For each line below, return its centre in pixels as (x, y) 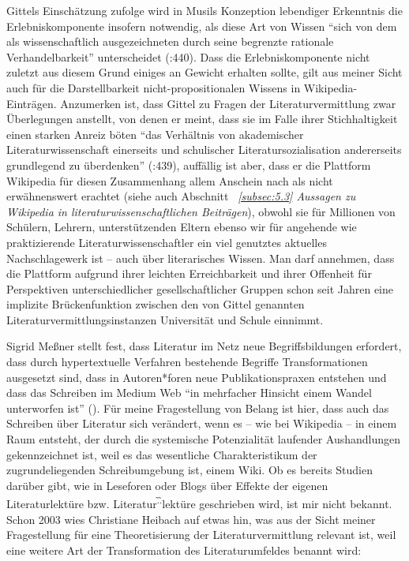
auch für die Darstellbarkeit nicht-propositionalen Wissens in (154, 87)
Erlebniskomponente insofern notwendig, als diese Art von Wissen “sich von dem (202, 26)
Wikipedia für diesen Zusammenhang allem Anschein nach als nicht (170, 180)
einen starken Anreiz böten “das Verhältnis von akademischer (155, 134)
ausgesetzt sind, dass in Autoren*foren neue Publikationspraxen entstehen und (197, 377)
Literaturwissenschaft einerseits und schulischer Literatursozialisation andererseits (204, 150)
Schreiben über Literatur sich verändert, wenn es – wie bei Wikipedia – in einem (202, 423)
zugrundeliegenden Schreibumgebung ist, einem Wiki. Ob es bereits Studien (189, 470)
